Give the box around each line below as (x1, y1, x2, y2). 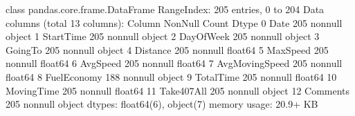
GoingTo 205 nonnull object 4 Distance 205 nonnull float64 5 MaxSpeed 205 (6, 42, 329, 57)
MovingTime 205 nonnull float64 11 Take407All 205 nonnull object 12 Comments (6, 83, 350, 97)
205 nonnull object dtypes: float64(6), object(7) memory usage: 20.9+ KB (6, 97, 318, 111)
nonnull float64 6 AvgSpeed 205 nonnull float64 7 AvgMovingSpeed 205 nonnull (6, 56, 343, 70)
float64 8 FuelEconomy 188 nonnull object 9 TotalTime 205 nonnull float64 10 (6, 69, 337, 84)
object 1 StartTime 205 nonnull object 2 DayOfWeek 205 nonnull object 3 (6, 29, 320, 43)
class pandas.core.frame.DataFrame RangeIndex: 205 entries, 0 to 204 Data (6, 2, 325, 16)
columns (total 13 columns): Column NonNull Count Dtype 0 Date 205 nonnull (6, 15, 343, 30)
